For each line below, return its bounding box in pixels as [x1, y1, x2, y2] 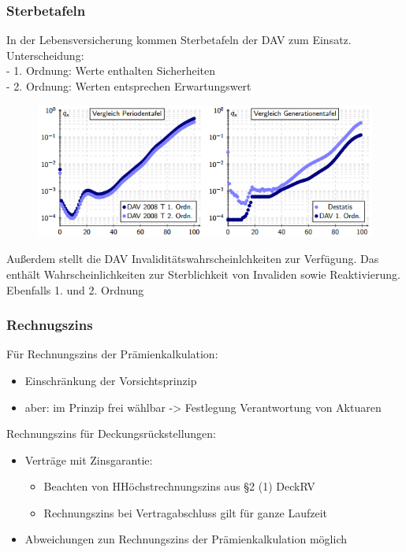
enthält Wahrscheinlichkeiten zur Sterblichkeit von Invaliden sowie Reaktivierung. [6, 265, 400, 282]
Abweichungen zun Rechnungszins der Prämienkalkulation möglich [24, 531, 347, 547]
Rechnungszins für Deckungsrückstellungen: [6, 425, 217, 442]
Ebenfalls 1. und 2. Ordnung [6, 281, 144, 298]
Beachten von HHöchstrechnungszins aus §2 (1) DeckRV [43, 478, 315, 495]
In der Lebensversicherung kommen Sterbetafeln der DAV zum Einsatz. [6, 31, 352, 48]
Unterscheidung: [6, 46, 84, 63]
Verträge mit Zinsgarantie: [24, 451, 153, 468]
